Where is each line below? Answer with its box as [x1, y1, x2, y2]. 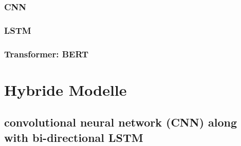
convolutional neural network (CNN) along [4, 114, 237, 130]
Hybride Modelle [4, 79, 127, 100]
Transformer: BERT [4, 47, 89, 60]
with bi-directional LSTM [4, 129, 143, 145]
